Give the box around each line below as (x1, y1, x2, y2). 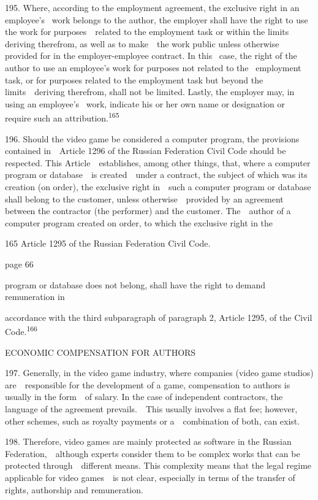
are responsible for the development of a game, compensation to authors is (5, 378, 290, 391)
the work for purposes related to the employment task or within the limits (5, 25, 289, 38)
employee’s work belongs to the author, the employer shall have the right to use (5, 13, 308, 26)
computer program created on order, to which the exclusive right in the (5, 216, 273, 229)
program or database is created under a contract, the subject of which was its (5, 168, 308, 181)
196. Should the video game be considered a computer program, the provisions (5, 132, 300, 145)
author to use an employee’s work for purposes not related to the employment (5, 61, 301, 74)
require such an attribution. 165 (5, 110, 119, 124)
